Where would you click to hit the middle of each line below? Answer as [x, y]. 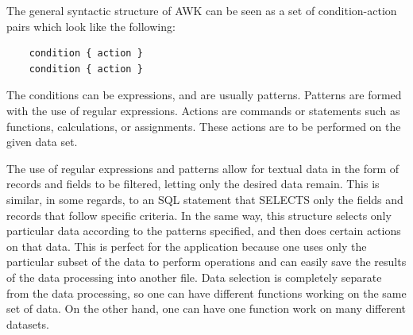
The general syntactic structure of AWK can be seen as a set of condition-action [202, 10]
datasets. [28, 323]
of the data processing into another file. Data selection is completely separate [194, 277]
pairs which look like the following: [91, 26]
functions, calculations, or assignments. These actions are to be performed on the [204, 126]
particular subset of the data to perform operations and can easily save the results [206, 262]
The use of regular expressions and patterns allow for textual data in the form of [203, 168]
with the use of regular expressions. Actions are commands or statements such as [203, 110]
